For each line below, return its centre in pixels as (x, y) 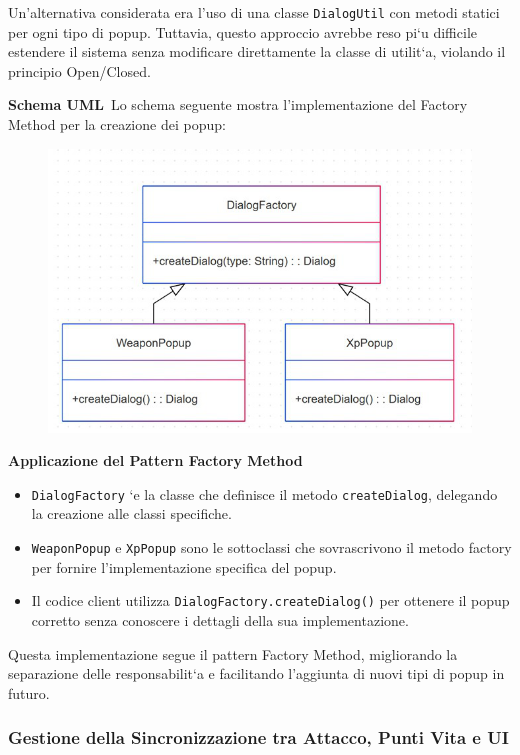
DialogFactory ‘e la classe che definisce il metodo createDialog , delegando (264, 493)
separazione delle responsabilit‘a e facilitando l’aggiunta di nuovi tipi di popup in (256, 673)
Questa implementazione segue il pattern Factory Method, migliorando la (233, 653)
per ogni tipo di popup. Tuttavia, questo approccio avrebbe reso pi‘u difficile (242, 31)
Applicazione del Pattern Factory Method (155, 460)
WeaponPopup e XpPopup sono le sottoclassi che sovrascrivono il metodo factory (271, 547)
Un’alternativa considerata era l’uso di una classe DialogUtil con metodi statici (254, 12)
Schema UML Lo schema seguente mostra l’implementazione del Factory (238, 104)
